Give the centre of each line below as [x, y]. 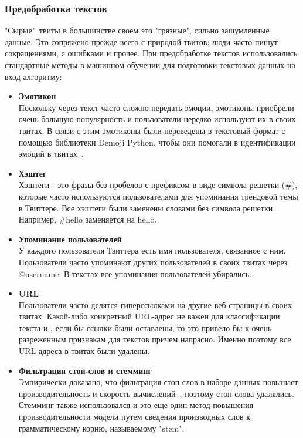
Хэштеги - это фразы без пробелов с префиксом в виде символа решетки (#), [158, 185]
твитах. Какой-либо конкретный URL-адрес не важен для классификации [149, 316]
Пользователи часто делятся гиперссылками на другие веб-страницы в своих [155, 304]
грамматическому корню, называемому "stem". [101, 428]
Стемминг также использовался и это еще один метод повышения [136, 405]
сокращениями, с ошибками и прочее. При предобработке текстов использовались [151, 53]
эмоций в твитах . [51, 154]
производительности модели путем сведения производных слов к [135, 417]
